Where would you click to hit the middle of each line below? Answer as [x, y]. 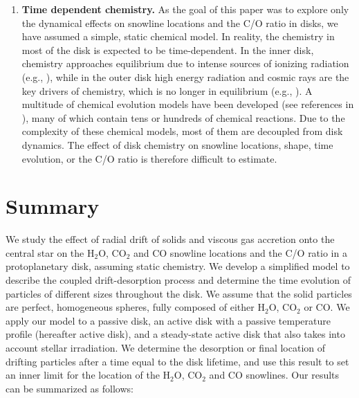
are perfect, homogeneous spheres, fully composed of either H [135, 307]
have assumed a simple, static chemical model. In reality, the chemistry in [178, 36]
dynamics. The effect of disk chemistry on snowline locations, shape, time [177, 144]
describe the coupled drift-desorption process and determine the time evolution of [178, 280]
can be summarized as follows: [70, 388]
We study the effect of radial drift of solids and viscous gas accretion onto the [170, 239]
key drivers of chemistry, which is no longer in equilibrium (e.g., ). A [167, 90]
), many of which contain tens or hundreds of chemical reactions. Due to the [183, 117]
